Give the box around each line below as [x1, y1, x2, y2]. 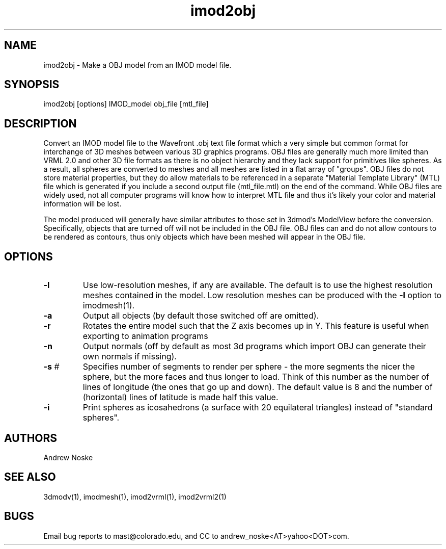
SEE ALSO [4, 470, 56, 484]
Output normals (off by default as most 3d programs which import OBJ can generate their [82, 341, 426, 352]
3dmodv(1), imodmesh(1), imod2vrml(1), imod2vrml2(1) [43, 492, 227, 501]
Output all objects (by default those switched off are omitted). [82, 310, 319, 321]
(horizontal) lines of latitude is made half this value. [82, 392, 278, 403]
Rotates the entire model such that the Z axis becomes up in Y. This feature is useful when [82, 321, 429, 331]
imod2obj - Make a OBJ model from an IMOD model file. [43, 60, 232, 69]
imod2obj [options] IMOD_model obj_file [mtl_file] [43, 99, 209, 109]
